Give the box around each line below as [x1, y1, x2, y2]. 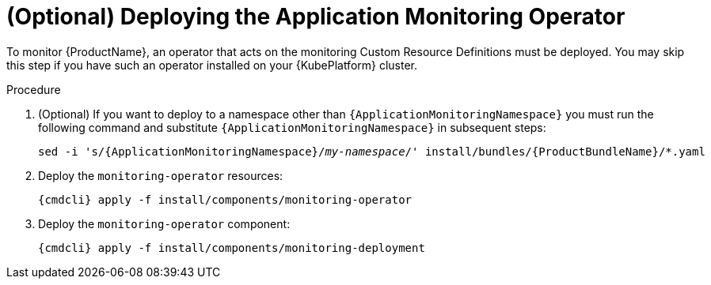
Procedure [6, 82, 61, 96]
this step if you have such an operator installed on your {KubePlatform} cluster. [6, 58, 418, 72]
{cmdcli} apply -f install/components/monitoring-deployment [38, 241, 425, 254]
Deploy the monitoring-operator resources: [38, 168, 283, 182]
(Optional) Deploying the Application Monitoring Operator [6, 3, 625, 30]
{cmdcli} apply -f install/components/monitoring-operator [38, 193, 413, 206]
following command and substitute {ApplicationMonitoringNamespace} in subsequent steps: [38, 120, 546, 134]
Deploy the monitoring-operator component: [38, 216, 291, 231]
